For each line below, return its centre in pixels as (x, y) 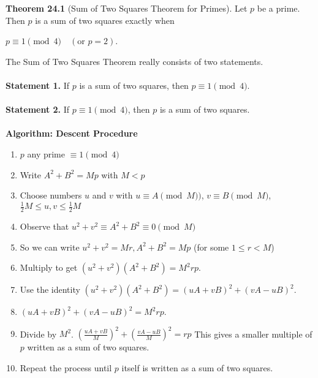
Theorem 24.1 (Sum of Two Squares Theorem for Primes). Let (127, 8)
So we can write (50, 247)
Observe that (44, 226)
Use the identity (50, 289)
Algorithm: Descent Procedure (72, 133)
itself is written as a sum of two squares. (197, 367)
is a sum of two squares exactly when (105, 20)
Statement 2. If (38, 109)
